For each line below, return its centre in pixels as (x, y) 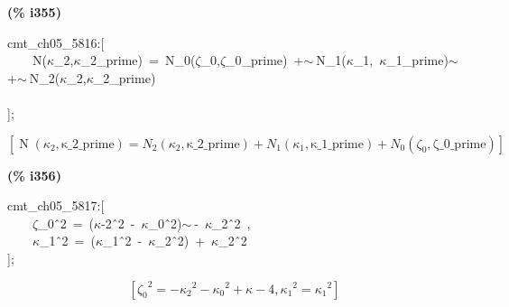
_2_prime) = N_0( (138, 60)
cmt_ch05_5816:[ (56, 42)
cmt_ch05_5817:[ (56, 205)
